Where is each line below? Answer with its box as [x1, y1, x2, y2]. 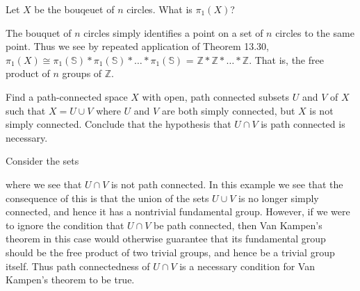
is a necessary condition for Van [179, 258, 315, 273]
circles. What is [126, 2, 193, 16]
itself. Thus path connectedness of [6, 258, 150, 273]
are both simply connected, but [161, 103, 295, 117]
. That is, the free [249, 52, 324, 67]
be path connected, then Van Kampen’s [154, 217, 322, 232]
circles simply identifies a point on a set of [83, 25, 263, 40]
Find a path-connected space [6, 89, 128, 103]
